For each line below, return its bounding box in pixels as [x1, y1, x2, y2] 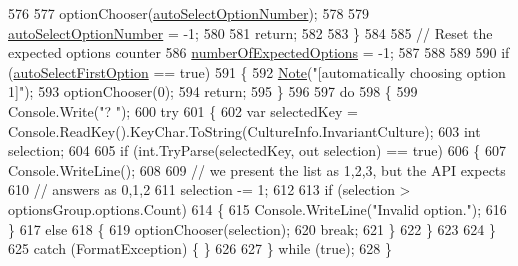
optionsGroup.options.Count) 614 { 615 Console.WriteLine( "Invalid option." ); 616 [8, 198, 507, 219]
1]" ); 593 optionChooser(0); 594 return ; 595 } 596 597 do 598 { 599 [8, 81, 418, 102]
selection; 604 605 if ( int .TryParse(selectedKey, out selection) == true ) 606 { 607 [8, 140, 507, 161]
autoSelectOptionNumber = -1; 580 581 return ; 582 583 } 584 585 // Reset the [8, 22, 493, 43]
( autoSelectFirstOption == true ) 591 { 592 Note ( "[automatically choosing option [8, 61, 506, 82]
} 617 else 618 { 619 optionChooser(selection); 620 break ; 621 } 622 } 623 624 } [8, 218, 496, 239]
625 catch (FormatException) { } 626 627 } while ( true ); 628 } [8, 238, 392, 259]
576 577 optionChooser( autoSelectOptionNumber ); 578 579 [8, 3, 370, 23]
